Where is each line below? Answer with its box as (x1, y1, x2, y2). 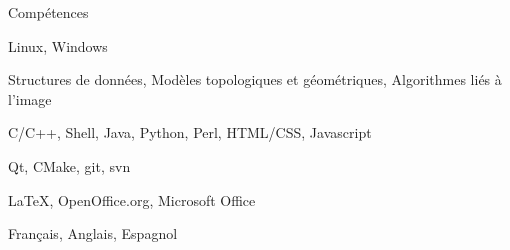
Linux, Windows (8, 35, 108, 56)
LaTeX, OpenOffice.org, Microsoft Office (8, 189, 256, 210)
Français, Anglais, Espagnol (8, 223, 178, 244)
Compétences (8, 2, 89, 22)
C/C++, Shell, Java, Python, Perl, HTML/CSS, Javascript (8, 122, 372, 143)
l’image (8, 88, 52, 109)
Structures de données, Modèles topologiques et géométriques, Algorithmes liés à (8, 69, 502, 90)
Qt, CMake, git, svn (8, 155, 131, 176)
